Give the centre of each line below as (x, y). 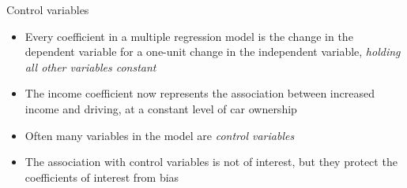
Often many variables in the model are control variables (160, 135)
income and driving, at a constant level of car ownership (161, 108)
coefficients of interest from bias (102, 177)
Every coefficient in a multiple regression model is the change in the (189, 36)
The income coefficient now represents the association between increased (200, 93)
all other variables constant (90, 66)
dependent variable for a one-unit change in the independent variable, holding (213, 52)
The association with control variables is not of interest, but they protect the (211, 162)
